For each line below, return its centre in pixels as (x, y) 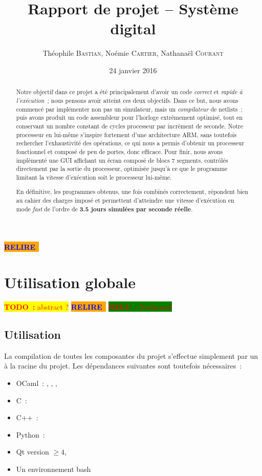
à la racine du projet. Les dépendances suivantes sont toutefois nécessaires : (123, 366)
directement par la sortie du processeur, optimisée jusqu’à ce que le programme (122, 169)
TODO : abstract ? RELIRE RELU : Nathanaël (88, 307)
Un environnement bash (53, 469)
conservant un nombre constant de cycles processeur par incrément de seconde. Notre (129, 126)
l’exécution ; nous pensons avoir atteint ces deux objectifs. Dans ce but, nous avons (127, 100)
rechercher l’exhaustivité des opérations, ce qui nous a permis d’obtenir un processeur (130, 143)
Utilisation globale (70, 282)
